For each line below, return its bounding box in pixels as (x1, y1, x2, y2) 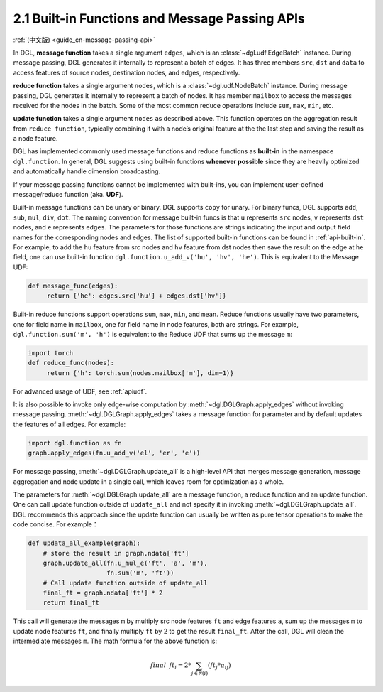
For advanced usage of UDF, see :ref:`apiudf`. (13, 387, 148, 396)
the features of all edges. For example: (13, 420, 126, 428)
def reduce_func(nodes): (28, 359, 115, 367)
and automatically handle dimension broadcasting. (13, 167, 161, 175)
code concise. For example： (13, 520, 99, 529)
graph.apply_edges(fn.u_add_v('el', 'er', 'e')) (28, 449, 201, 458)
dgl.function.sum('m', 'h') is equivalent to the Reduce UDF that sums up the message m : (13, 330, 293, 338)
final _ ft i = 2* (150, 661, 191, 671)
